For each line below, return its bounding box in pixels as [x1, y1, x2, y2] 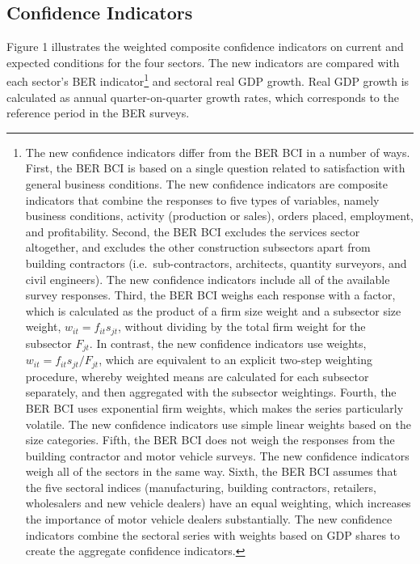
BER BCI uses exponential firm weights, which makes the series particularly [25, 399, 404, 416]
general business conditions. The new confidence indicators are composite [25, 176, 388, 193]
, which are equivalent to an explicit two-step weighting [99, 351, 372, 368]
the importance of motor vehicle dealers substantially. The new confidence [25, 511, 393, 528]
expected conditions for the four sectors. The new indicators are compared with [6, 53, 400, 70]
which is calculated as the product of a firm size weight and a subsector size [25, 302, 401, 319]
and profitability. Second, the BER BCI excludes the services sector [25, 223, 360, 240]
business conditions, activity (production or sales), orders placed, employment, [25, 207, 414, 224]
